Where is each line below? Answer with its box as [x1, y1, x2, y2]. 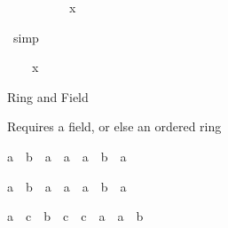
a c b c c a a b [7, 207, 144, 225]
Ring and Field [7, 87, 89, 106]
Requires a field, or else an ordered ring [7, 117, 222, 136]
